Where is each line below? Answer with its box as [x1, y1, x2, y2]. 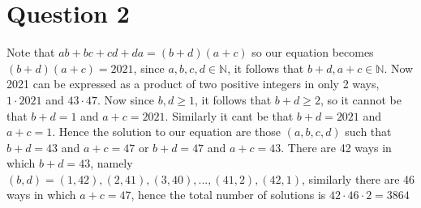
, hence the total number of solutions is [131, 186, 326, 203]
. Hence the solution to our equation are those [52, 123, 281, 140]
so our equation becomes [251, 44, 374, 61]
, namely [90, 155, 133, 172]
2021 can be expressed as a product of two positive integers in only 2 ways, [6, 75, 380, 92]
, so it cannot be [320, 91, 402, 108]
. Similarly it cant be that [165, 107, 294, 124]
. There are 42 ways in [281, 138, 392, 155]
